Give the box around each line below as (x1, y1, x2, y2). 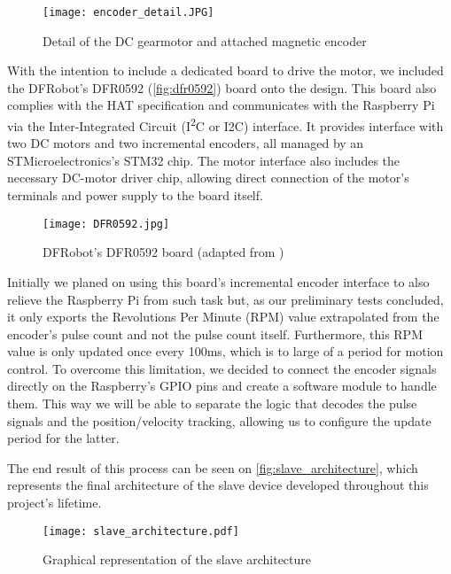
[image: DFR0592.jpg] (43, 217, 170, 230)
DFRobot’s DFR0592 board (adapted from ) (43, 243, 284, 261)
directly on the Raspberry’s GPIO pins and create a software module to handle (7, 376, 437, 395)
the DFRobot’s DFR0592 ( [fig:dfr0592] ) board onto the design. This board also (7, 78, 437, 97)
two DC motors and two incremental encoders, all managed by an (7, 134, 364, 152)
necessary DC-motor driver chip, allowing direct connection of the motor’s (7, 168, 409, 187)
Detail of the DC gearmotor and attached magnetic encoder (43, 31, 367, 50)
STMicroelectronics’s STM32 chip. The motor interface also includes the (7, 151, 400, 169)
